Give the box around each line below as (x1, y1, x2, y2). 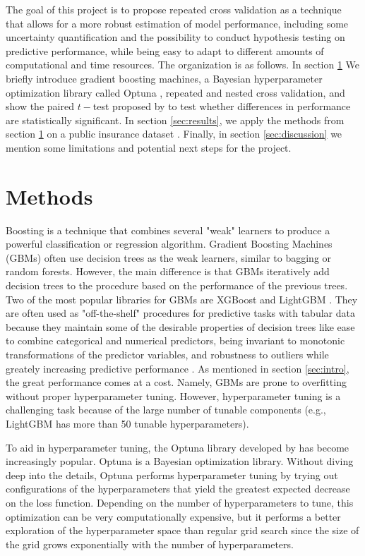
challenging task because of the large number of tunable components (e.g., (6, 402, 326, 417)
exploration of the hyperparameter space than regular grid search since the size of (6, 523, 359, 538)
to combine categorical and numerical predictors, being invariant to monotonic (6, 333, 345, 348)
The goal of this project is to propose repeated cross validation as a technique (6, 2, 342, 16)
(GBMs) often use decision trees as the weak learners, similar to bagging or (6, 250, 332, 265)
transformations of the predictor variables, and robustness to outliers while (6, 347, 329, 361)
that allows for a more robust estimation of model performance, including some (6, 16, 349, 30)
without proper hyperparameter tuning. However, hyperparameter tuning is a (6, 388, 341, 403)
